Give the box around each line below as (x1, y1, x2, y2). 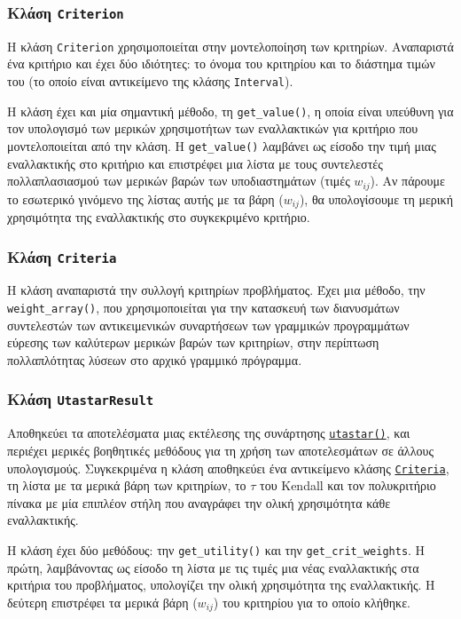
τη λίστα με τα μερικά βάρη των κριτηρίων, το (7, 476, 246, 495)
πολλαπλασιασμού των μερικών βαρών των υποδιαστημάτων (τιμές (7, 171, 350, 190)
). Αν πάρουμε (370, 171, 445, 190)
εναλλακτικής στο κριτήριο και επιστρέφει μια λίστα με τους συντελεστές (7, 154, 383, 172)
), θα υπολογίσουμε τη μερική (299, 189, 453, 208)
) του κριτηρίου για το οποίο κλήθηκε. (213, 592, 410, 611)
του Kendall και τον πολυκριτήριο (260, 476, 436, 495)
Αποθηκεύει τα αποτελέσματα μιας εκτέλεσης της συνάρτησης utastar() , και (7, 424, 410, 442)
